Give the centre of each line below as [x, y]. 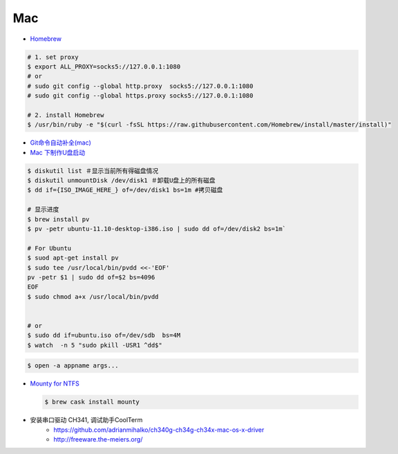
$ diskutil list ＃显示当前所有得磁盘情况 [93, 171]
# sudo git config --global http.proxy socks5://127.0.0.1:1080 [140, 86]
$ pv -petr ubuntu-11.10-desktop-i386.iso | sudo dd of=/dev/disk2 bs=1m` [157, 229]
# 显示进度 [43, 210]
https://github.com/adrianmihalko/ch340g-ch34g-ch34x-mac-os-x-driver [159, 430]
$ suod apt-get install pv [73, 258]
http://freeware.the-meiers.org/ [98, 439]
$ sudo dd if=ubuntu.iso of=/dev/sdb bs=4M [104, 335]
